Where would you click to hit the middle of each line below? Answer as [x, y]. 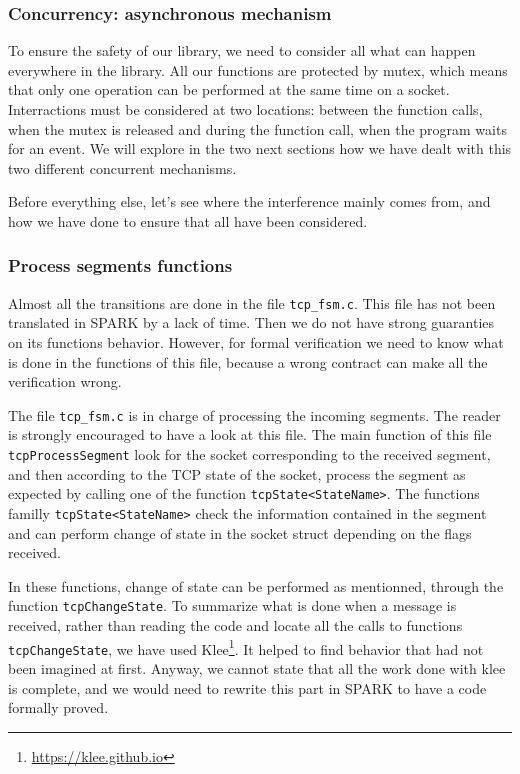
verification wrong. [65, 381]
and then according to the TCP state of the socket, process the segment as [237, 473]
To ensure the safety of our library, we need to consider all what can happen [242, 50]
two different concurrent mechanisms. [122, 167]
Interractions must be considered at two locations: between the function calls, [245, 109]
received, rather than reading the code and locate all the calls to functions [235, 625]
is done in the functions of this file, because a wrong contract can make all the [248, 361]
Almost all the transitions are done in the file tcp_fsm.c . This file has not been [252, 302]
